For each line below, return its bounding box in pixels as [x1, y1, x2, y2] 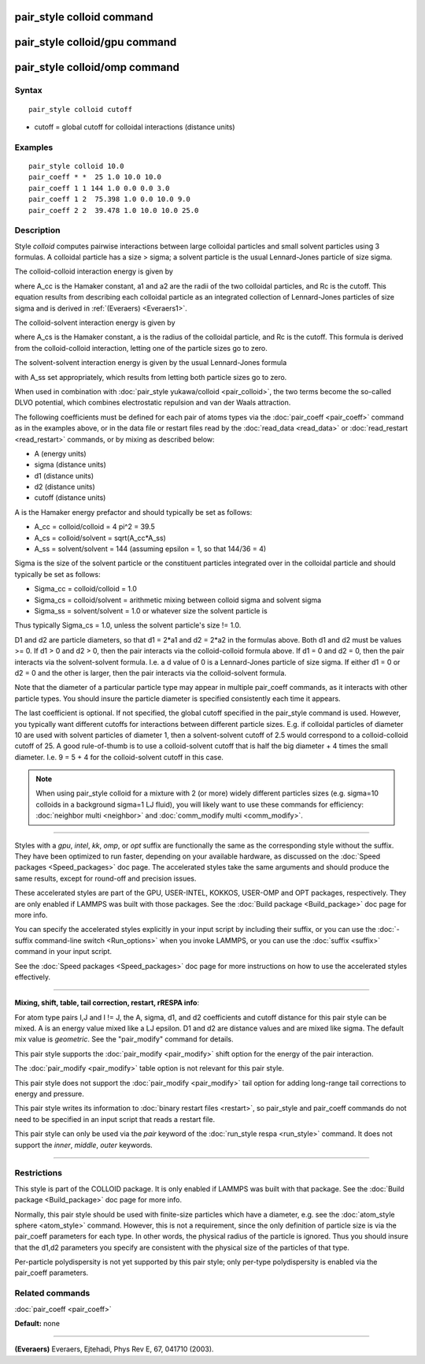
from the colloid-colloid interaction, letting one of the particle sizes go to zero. [14, 343, 268, 352]
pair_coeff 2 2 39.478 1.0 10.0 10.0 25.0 [28, 206, 199, 214]
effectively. [14, 972, 51, 982]
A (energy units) [34, 449, 87, 458]
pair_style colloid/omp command [14, 61, 180, 74]
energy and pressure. [14, 1089, 84, 1099]
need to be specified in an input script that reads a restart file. [14, 1114, 216, 1124]
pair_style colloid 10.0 [28, 162, 124, 170]
